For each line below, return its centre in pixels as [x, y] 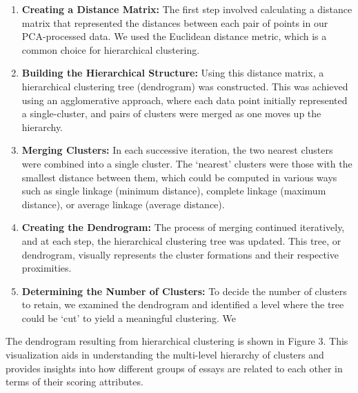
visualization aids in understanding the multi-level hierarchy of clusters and [165, 355]
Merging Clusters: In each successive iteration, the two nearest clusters [177, 150]
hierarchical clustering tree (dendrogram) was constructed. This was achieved [185, 86]
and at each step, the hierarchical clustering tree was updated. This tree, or [181, 240]
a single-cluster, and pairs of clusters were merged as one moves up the [171, 113]
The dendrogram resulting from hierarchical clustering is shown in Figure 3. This [177, 341]
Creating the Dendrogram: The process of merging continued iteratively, [183, 227]
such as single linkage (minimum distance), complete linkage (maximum [174, 191]
